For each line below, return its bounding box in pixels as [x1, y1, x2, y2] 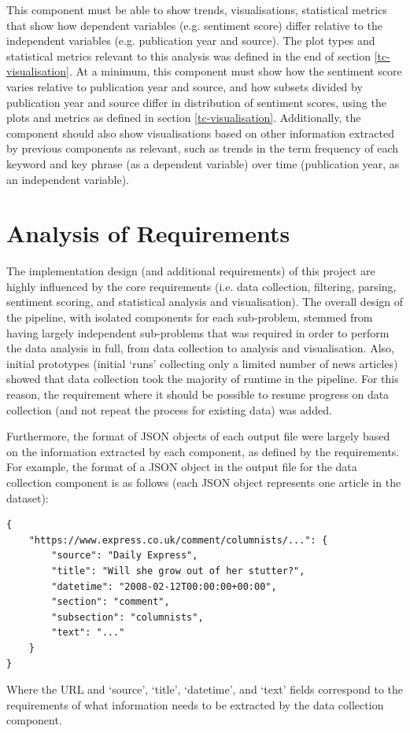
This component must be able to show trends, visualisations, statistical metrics [6, 2, 387, 17]
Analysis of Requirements [6, 217, 290, 249]
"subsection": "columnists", [51, 611, 204, 623]
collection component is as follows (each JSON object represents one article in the [6, 473, 401, 490]
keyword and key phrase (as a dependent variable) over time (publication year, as [6, 155, 400, 171]
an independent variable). [6, 171, 130, 187]
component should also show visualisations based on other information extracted [6, 124, 395, 141]
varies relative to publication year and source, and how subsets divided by [6, 78, 363, 94]
